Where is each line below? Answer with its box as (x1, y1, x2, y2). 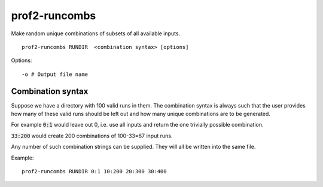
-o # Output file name (22, 70, 89, 78)
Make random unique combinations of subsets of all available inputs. (11, 30, 181, 37)
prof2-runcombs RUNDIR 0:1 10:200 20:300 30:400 (22, 168, 167, 174)
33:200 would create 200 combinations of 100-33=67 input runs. (11, 132, 173, 139)
